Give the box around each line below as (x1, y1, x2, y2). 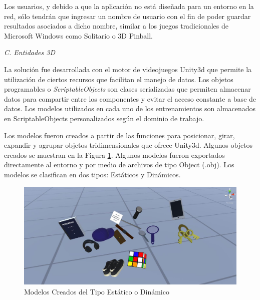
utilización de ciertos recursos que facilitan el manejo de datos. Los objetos (4, 74, 233, 84)
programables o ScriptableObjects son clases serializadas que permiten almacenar (4, 84, 251, 94)
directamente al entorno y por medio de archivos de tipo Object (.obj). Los (4, 159, 234, 170)
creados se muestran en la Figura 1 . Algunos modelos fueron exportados (4, 149, 225, 160)
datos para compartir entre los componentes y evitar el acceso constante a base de (4, 93, 256, 104)
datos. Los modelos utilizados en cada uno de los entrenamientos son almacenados (4, 103, 256, 114)
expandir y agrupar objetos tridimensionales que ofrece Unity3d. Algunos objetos (4, 140, 253, 150)
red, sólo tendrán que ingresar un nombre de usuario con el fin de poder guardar (4, 11, 251, 21)
